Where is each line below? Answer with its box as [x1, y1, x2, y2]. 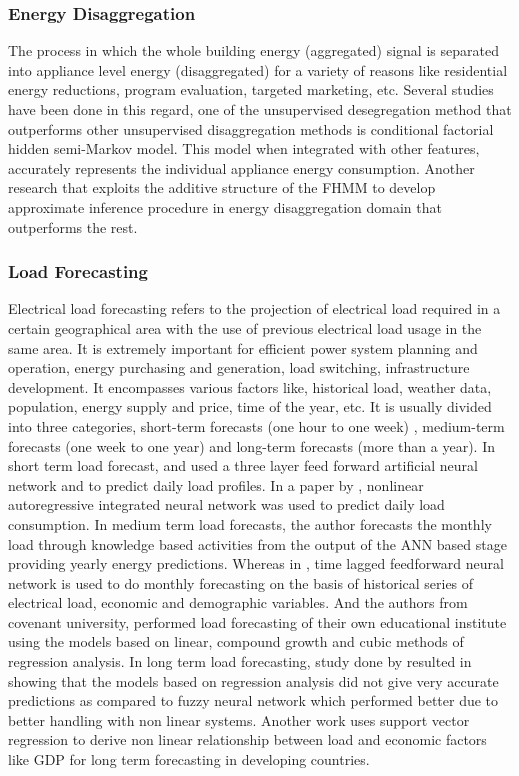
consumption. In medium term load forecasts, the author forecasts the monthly [8, 513, 492, 534]
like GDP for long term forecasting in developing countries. [8, 749, 370, 770]
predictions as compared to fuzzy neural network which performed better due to [8, 690, 499, 711]
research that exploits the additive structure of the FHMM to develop [8, 177, 436, 198]
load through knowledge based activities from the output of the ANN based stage [8, 533, 507, 554]
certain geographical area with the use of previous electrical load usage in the [8, 317, 482, 338]
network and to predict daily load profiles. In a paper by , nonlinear [8, 474, 424, 495]
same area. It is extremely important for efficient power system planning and [8, 337, 478, 358]
